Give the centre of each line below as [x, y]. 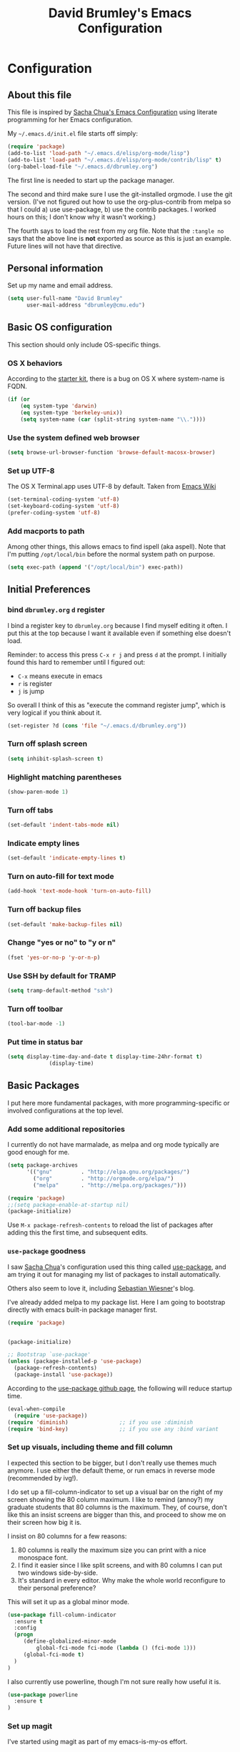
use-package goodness [46, 1251]
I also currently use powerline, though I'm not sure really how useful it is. [114, 1681]
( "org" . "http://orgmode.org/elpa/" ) [104, 1178]
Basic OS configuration [60, 328]
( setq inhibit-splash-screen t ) [55, 759]
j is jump [31, 691]
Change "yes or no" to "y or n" [62, 942]
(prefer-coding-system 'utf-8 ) [54, 512]
